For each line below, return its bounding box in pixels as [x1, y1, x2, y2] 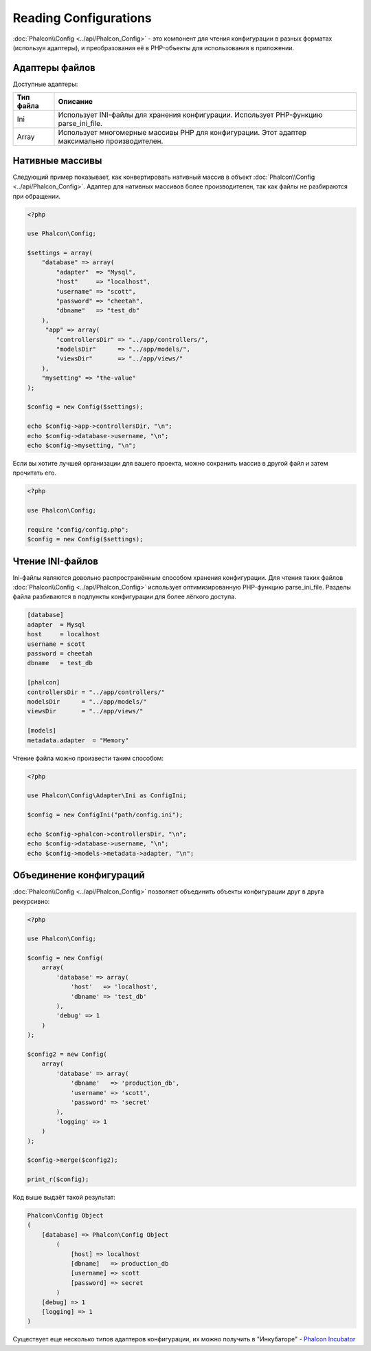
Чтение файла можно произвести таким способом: [12, 754, 164, 762]
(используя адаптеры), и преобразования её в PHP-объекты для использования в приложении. [12, 43, 295, 52]
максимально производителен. [58, 136, 164, 146]
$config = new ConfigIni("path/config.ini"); [27, 811, 183, 819]
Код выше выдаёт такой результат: [12, 1193, 116, 1202]
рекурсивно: [12, 897, 50, 905]
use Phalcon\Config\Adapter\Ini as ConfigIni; [27, 792, 187, 799]
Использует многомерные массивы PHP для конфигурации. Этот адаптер [58, 128, 307, 138]
